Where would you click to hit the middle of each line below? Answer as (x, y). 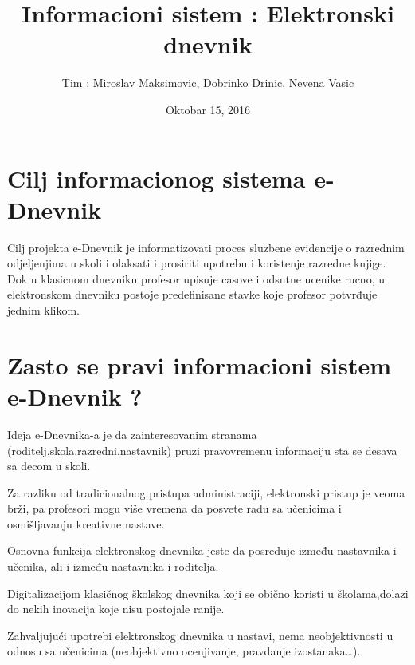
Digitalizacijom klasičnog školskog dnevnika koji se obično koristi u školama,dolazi (208, 593)
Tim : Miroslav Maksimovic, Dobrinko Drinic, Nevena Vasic (208, 83)
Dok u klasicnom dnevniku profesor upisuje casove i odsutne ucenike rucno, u (196, 278)
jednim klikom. (44, 310)
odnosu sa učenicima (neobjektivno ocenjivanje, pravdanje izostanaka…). (184, 651)
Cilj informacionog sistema (157, 178)
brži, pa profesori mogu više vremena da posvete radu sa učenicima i (174, 508)
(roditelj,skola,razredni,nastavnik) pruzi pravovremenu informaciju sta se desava (202, 450)
